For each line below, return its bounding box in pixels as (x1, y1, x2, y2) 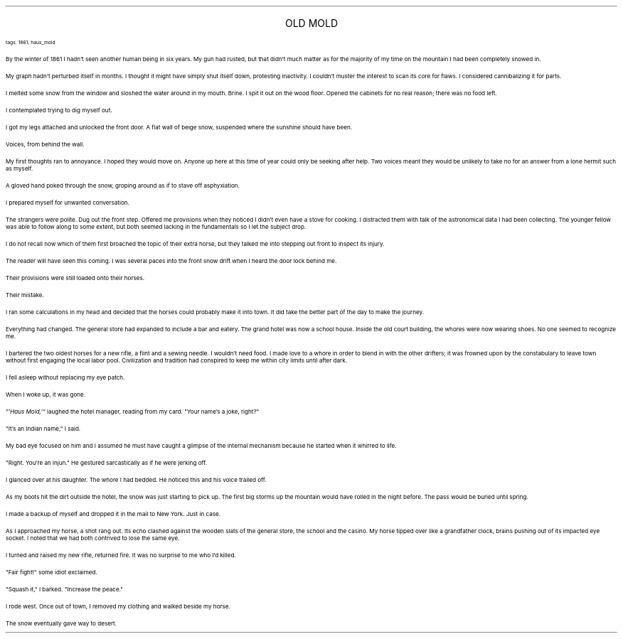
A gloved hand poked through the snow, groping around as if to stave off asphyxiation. (6, 182, 240, 189)
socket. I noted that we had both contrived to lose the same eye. (6, 535, 180, 542)
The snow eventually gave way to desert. (6, 620, 117, 627)
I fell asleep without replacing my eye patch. (6, 374, 125, 381)
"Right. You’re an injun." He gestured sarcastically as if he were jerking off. (6, 459, 208, 466)
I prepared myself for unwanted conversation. (6, 199, 129, 206)
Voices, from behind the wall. (6, 141, 85, 148)
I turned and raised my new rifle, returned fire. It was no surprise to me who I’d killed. (6, 552, 236, 559)
